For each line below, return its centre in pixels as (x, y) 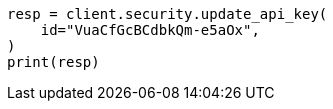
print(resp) (53, 62)
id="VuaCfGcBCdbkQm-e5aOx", (150, 30)
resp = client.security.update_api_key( (167, 14)
